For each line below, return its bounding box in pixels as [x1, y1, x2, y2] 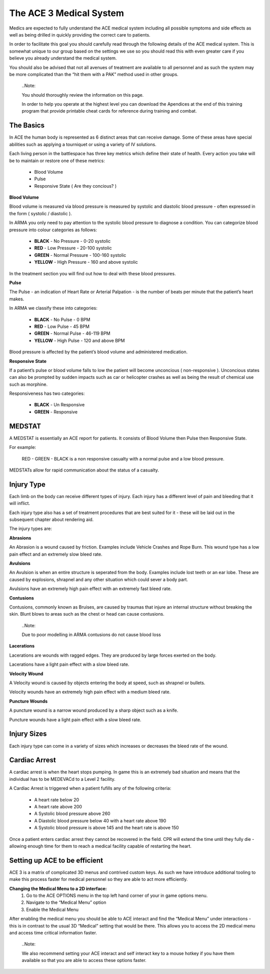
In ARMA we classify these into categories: [9, 305, 97, 311]
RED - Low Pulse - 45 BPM [34, 323, 90, 329]
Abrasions [9, 535, 31, 541]
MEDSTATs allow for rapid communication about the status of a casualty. [9, 467, 159, 473]
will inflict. [9, 501, 30, 507]
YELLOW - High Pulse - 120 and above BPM [34, 337, 125, 343]
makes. [9, 296, 24, 302]
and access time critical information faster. [9, 929, 97, 935]
